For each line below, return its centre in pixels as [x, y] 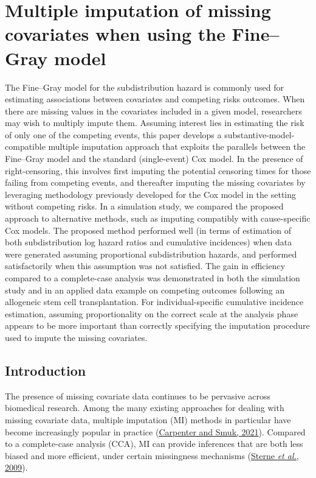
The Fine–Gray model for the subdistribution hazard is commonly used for [144, 87]
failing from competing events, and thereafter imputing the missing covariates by [155, 182]
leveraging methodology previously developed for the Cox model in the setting [151, 194]
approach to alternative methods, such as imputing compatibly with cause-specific [158, 218]
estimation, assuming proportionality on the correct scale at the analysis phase [152, 313]
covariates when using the [115, 34]
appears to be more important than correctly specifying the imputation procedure [157, 325]
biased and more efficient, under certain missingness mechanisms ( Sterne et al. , [152, 455]
